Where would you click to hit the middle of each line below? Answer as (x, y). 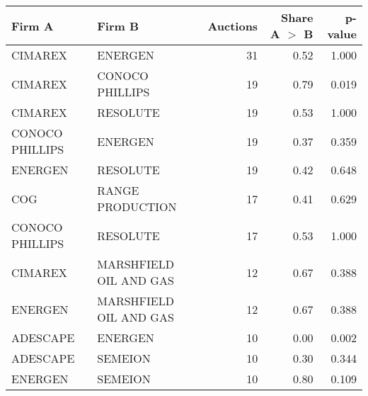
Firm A (33, 26)
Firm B (118, 26)
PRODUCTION (137, 207)
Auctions (233, 26)
